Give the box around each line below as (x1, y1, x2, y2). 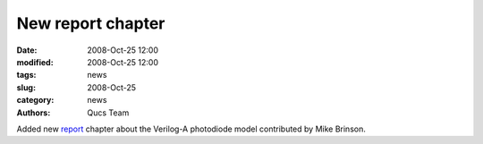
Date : (16, 45, 38, 55)
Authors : (16, 107, 51, 118)
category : (16, 95, 55, 106)
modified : (16, 56, 54, 67)
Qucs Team (87, 107, 130, 118)
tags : (16, 70, 37, 80)
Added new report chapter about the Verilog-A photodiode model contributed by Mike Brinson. (16, 123, 366, 134)
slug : (16, 81, 36, 93)
